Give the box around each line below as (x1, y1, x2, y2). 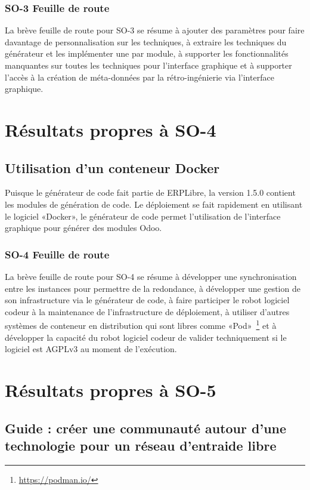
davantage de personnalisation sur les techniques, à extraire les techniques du (5, 35, 287, 48)
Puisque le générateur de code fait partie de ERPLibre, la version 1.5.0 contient (5, 186, 296, 199)
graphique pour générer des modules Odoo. (5, 221, 162, 234)
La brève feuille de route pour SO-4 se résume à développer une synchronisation (5, 270, 297, 282)
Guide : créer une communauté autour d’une (5, 418, 287, 437)
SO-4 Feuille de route (5, 246, 110, 261)
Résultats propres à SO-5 (5, 377, 216, 402)
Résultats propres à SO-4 (5, 117, 216, 141)
